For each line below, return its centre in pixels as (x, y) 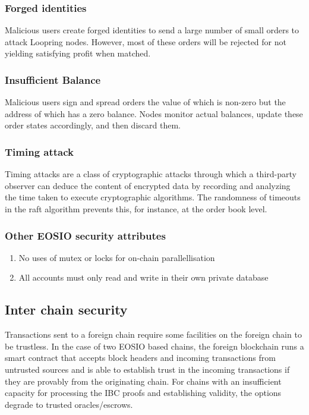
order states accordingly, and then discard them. (93, 125)
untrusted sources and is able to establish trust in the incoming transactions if (147, 369)
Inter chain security (66, 309)
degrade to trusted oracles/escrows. (69, 404)
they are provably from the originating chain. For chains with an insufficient (143, 381)
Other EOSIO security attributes (85, 235)
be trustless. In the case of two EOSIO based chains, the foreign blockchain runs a (154, 346)
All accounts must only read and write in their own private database (144, 277)
